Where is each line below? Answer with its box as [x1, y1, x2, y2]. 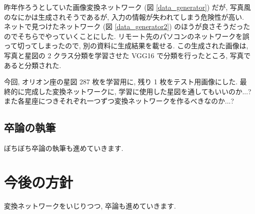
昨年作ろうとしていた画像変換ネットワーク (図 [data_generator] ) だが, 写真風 [4, 2, 251, 12]
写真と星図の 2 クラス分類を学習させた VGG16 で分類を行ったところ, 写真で [4, 50, 251, 60]
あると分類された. [4, 60, 61, 70]
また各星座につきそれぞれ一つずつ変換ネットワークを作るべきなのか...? [4, 96, 234, 106]
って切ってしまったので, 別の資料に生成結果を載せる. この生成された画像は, [4, 40, 249, 51]
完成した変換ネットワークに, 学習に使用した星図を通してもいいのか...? [24, 86, 252, 96]
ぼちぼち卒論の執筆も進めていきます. [4, 143, 123, 153]
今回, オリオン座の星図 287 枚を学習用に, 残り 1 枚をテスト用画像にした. [4, 76, 238, 87]
